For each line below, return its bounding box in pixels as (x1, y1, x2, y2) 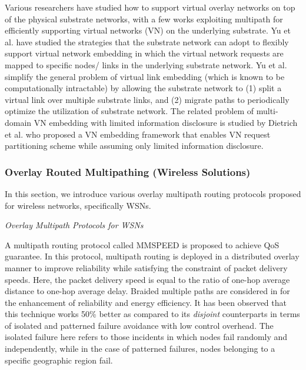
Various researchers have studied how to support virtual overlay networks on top (5, 1, 295, 13)
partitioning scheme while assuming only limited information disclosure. (5, 139, 264, 152)
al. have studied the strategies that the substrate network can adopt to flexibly (5, 35, 289, 48)
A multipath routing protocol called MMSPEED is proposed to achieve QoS (5, 238, 280, 251)
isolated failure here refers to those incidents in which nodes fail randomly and (5, 331, 288, 343)
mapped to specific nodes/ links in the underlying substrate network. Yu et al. (5, 58, 287, 71)
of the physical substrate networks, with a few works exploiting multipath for (5, 12, 283, 25)
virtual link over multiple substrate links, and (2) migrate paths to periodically (5, 93, 290, 105)
